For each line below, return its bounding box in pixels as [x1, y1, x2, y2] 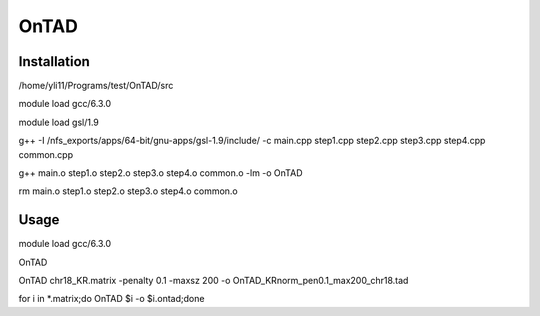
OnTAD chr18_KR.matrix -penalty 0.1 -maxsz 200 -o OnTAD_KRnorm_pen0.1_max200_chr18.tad [18, 275, 409, 287]
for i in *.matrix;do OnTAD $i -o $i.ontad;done [18, 293, 205, 305]
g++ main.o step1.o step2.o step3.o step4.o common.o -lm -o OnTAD [18, 167, 303, 179]
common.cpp [18, 148, 74, 160]
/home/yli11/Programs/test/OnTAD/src [18, 80, 174, 92]
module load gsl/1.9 [18, 116, 100, 128]
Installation [18, 53, 90, 70]
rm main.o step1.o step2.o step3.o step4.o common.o [18, 185, 239, 197]
